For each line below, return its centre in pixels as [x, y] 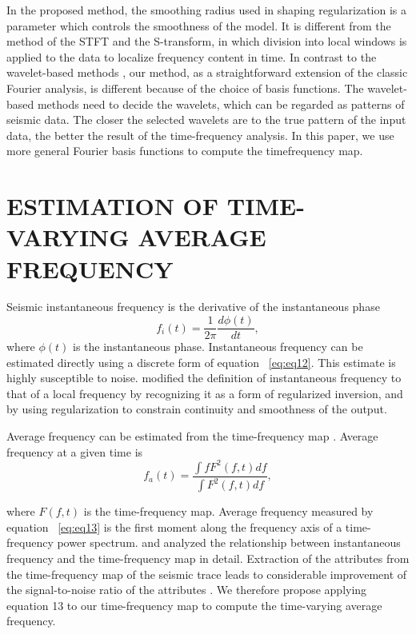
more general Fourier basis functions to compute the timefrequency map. [185, 151]
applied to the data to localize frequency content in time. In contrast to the [192, 56]
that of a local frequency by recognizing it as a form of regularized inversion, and [205, 393]
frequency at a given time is [75, 451]
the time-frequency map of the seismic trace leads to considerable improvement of [207, 574]
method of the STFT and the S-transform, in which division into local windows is [207, 41]
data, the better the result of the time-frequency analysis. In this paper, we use [200, 135]
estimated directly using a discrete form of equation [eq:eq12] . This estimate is [201, 362]
